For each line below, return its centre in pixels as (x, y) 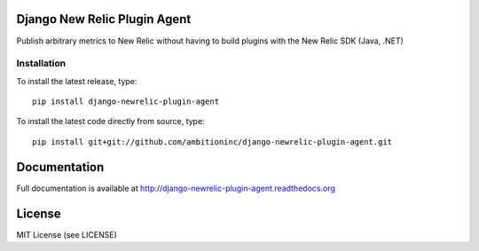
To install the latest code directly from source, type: (110, 122)
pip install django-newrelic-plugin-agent (126, 102)
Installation (41, 64)
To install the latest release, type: (77, 81)
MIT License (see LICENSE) (67, 234)
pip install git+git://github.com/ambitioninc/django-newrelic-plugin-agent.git (212, 141)
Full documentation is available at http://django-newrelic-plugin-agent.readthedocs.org (176, 188)
